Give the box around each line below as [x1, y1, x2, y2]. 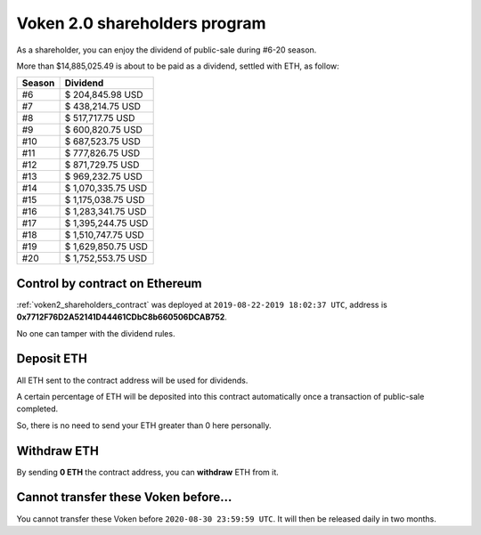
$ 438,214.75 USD [64, 101, 142, 113]
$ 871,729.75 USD [64, 158, 140, 171]
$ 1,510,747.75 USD [64, 229, 144, 241]
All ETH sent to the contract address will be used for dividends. [16, 375, 249, 385]
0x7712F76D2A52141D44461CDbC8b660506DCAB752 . [16, 312, 227, 322]
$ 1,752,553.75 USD [64, 252, 148, 264]
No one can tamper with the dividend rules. [16, 328, 175, 338]
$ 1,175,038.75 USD [64, 194, 146, 207]
